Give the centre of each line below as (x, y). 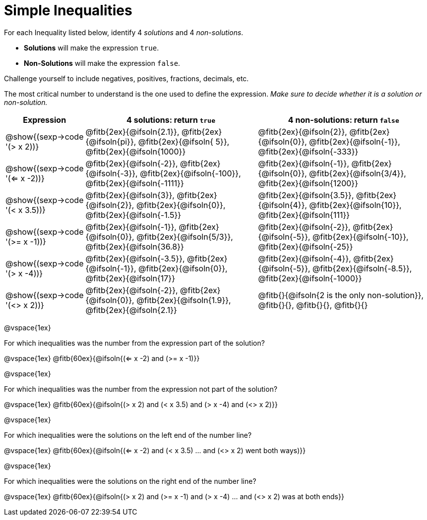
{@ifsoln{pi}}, (111, 141)
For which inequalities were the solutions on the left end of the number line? (128, 435)
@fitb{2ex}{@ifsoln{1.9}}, (184, 300)
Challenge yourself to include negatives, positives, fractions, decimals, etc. (126, 78)
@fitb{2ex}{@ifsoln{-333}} (308, 151)
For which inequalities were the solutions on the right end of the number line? (130, 481)
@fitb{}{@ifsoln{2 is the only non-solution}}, (341, 295)
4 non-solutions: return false (343, 120)
